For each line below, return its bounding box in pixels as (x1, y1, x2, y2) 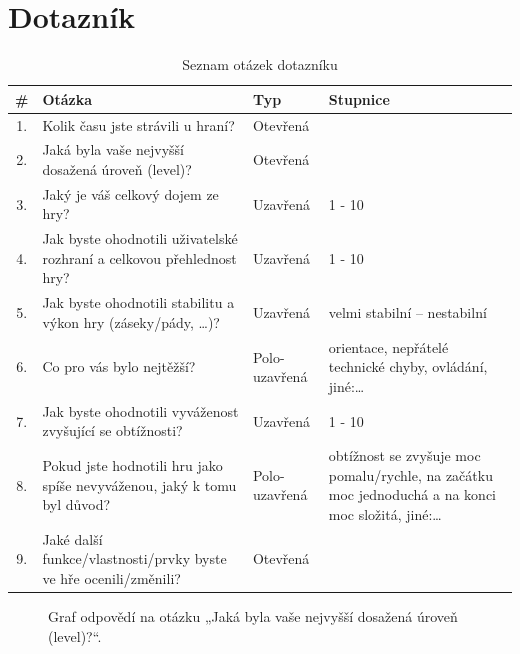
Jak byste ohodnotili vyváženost (42, 400, 239, 421)
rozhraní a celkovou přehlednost (42, 247, 237, 268)
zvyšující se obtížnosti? (42, 420, 183, 441)
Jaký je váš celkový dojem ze (42, 183, 219, 204)
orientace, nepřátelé (328, 336, 449, 357)
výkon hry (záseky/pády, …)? (42, 311, 220, 332)
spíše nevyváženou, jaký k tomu (42, 474, 237, 495)
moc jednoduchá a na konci (328, 484, 496, 505)
